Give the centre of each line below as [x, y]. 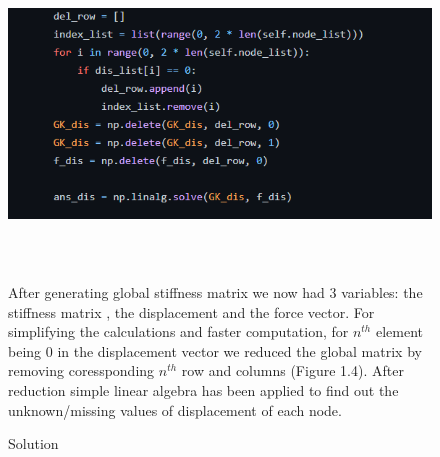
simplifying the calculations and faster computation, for [178, 331]
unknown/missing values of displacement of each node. [175, 409]
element [399, 331]
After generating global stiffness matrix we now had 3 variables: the [215, 291]
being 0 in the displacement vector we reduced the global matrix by [215, 350]
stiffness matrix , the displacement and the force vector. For [191, 311]
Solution [33, 443]
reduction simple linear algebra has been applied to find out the [203, 389]
